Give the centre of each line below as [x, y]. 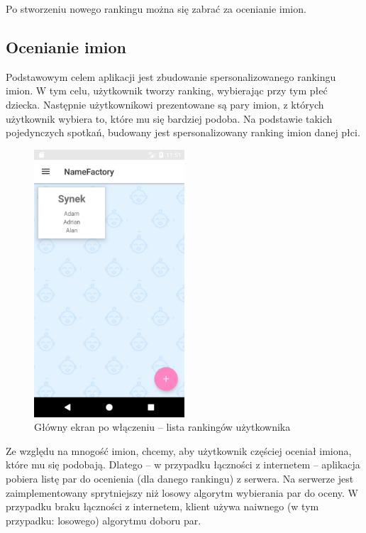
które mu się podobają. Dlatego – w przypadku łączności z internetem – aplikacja [183, 465]
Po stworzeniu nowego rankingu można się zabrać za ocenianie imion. [156, 9]
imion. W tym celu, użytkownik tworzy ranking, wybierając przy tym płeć [167, 90]
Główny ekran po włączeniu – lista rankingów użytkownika [162, 427]
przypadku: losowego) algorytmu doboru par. [104, 520]
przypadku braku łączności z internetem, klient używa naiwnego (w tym [162, 506]
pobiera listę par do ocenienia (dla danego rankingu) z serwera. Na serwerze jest [180, 479]
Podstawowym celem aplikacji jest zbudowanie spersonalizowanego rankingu [171, 76]
